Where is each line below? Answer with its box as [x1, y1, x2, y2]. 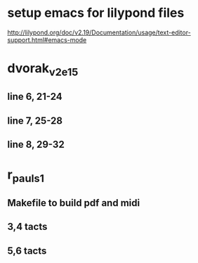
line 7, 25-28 [7, 115, 63, 127]
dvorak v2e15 [7, 60, 79, 79]
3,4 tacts [7, 221, 48, 233]
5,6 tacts [7, 245, 47, 257]
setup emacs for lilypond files [7, 5, 185, 21]
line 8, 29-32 [7, 139, 65, 150]
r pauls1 [7, 167, 44, 185]
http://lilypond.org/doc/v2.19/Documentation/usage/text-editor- [7, 28, 191, 37]
